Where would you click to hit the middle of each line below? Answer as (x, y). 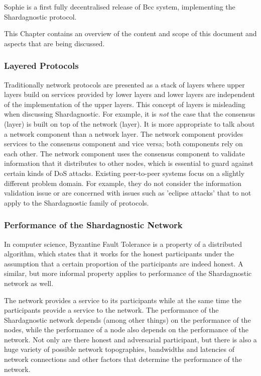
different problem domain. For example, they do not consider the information (123, 183)
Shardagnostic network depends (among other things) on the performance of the (127, 319)
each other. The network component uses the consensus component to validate (124, 153)
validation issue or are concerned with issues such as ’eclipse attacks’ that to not (128, 193)
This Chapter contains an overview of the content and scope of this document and (130, 33)
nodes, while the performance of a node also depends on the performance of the (126, 330)
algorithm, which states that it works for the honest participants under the (119, 254)
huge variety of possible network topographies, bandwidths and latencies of (119, 349)
